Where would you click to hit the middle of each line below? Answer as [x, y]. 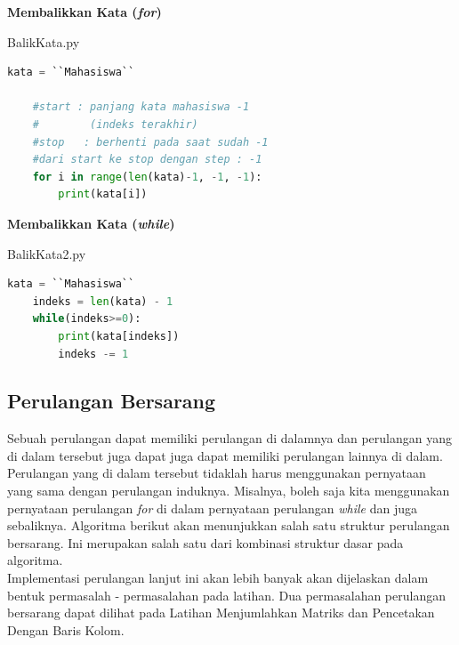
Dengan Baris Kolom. [66, 629]
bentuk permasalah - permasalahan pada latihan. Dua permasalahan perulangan [226, 595]
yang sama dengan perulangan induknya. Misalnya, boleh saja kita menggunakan [229, 491]
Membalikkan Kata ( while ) [91, 223]
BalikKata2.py [47, 253]
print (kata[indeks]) [119, 336]
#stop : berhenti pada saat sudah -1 [150, 142]
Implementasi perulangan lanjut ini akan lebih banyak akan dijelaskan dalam [218, 578]
